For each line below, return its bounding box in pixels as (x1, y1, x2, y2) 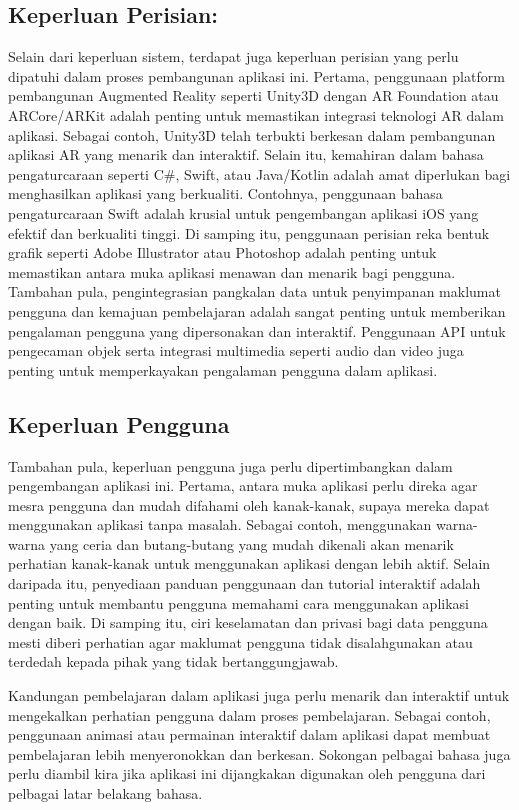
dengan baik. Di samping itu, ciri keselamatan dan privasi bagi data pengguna (8, 612, 488, 633)
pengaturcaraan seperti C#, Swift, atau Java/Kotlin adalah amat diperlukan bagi (8, 163, 511, 184)
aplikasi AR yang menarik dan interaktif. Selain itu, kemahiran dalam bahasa (8, 144, 484, 165)
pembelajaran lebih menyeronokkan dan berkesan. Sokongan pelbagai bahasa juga (8, 743, 511, 764)
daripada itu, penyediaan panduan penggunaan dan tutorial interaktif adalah (8, 573, 481, 594)
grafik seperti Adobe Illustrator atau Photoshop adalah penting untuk (8, 242, 437, 263)
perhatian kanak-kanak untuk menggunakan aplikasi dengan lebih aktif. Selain (8, 553, 491, 574)
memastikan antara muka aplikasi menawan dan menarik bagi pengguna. (8, 261, 456, 282)
